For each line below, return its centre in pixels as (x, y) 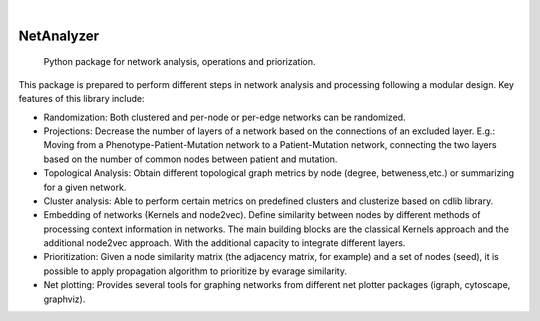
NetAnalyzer (59, 35)
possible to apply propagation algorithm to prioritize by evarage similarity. (195, 271)
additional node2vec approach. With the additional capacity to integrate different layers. (224, 243)
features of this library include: (81, 99)
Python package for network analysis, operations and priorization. (179, 62)
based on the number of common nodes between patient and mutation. (190, 159)
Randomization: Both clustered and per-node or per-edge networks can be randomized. (224, 117)
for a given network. (85, 187)
